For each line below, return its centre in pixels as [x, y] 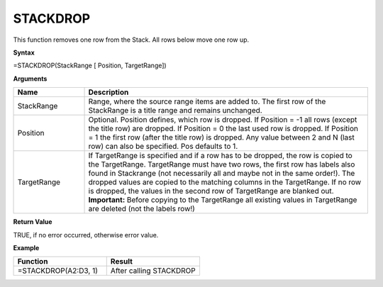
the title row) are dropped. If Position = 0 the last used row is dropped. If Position [223, 129]
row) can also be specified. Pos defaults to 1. [163, 147]
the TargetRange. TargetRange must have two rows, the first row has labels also [222, 164]
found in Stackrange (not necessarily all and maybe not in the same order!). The [222, 174]
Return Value [33, 222]
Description [109, 92]
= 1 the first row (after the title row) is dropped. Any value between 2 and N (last [221, 137]
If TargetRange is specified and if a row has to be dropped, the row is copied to [220, 156]
